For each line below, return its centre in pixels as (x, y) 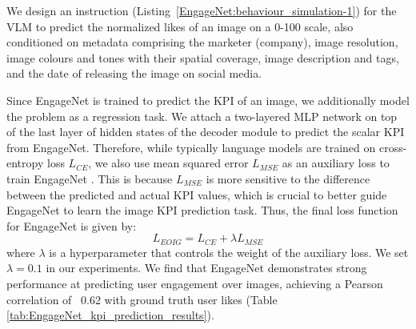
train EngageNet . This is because (90, 178)
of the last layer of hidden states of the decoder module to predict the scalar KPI (206, 132)
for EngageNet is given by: (72, 225)
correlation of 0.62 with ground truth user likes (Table (142, 299)
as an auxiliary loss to (336, 163)
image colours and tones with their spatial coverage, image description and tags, (203, 57)
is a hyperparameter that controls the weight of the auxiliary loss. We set (229, 252)
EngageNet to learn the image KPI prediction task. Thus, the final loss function (202, 210)
